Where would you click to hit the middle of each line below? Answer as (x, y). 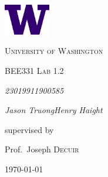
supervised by (29, 129)
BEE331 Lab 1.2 (34, 71)
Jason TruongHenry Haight (54, 110)
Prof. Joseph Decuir (42, 149)
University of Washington (54, 51)
